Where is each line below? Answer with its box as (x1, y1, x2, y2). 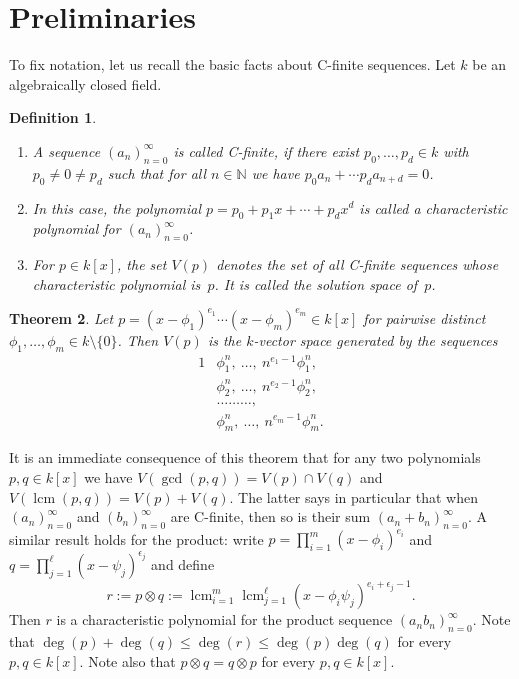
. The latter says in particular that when (229, 486, 478, 507)
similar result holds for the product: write (9, 528, 264, 549)
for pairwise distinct (363, 307, 486, 328)
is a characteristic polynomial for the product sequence (56, 609, 393, 630)
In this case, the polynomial (32, 197, 202, 218)
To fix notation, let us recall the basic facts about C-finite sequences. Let (9, 54, 456, 75)
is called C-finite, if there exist (173, 140, 360, 161)
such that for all (107, 162, 207, 183)
